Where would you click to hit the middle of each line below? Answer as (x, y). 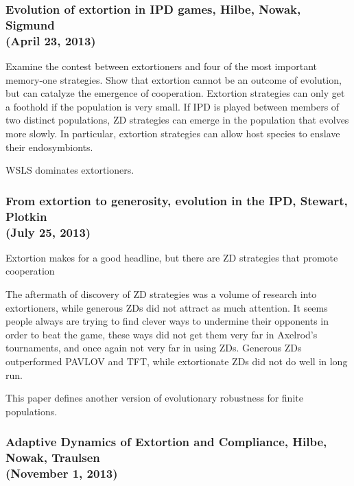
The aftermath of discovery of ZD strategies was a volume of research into (161, 294)
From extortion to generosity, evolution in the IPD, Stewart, (177, 200)
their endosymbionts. (49, 147)
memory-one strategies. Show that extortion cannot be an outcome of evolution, (174, 79)
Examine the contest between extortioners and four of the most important (162, 66)
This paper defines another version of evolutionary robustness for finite (154, 398)
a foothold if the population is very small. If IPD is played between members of (173, 106)
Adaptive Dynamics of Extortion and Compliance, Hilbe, (166, 442)
